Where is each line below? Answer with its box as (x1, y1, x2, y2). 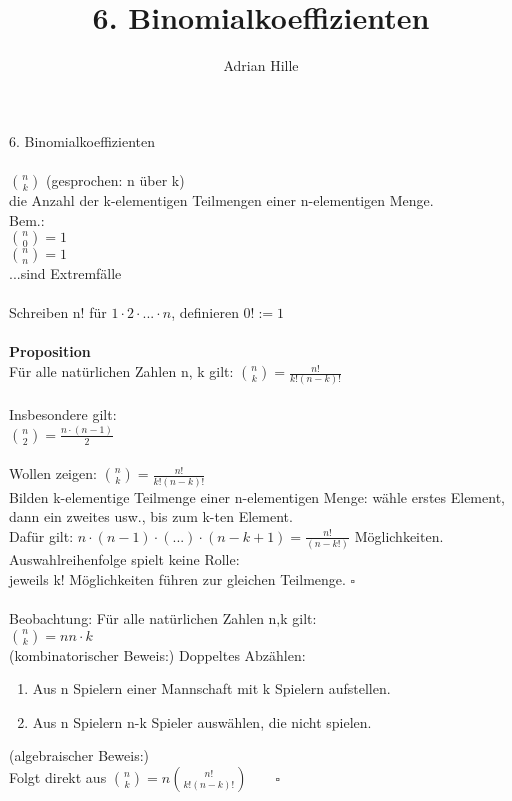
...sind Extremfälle (9, 263, 122, 284)
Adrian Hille (223, 55, 299, 76)
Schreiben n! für (9, 302, 107, 323)
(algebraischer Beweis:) (9, 745, 150, 766)
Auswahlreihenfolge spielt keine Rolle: (9, 549, 240, 570)
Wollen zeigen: (9, 463, 97, 484)
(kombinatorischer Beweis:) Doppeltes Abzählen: (9, 644, 306, 665)
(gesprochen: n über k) (46, 169, 185, 190)
